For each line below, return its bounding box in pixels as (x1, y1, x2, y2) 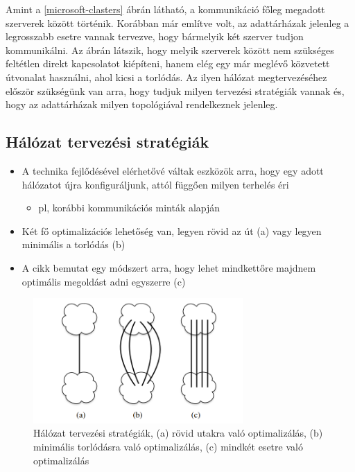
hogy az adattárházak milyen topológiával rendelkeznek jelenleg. (6, 97, 278, 112)
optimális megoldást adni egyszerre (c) (21, 274, 186, 288)
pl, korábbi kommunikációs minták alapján (38, 200, 220, 215)
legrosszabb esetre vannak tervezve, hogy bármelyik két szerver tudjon (6, 29, 304, 44)
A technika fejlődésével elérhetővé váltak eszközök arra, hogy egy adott (21, 163, 324, 177)
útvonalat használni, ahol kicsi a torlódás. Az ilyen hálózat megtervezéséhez (6, 69, 327, 84)
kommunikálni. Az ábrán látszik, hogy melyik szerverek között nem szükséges (6, 42, 334, 57)
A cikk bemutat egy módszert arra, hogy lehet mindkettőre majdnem (21, 260, 316, 274)
